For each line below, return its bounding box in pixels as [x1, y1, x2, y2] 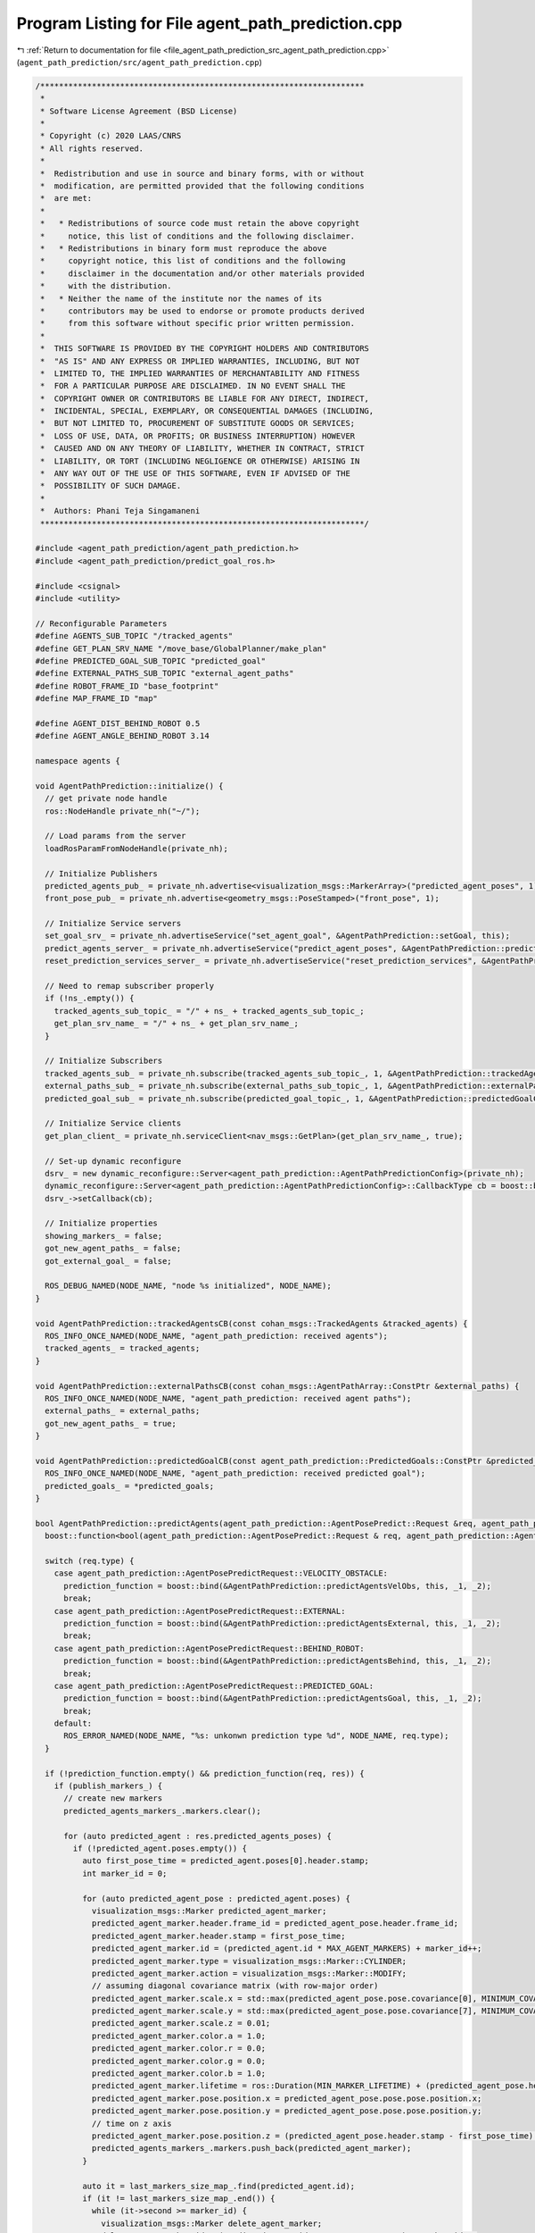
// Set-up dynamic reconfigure [45, 1156, 182, 1166]
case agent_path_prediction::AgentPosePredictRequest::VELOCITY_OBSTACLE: [53, 1568, 388, 1578]
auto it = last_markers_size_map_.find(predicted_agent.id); [81, 2180, 356, 2191]
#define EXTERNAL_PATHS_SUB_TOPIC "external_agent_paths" [35, 668, 294, 679]
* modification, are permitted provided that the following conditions [40, 181, 365, 191]
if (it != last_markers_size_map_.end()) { [81, 2193, 276, 2204]
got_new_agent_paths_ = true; [45, 1418, 177, 1428]
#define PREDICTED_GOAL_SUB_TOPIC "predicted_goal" [35, 656, 267, 665]
